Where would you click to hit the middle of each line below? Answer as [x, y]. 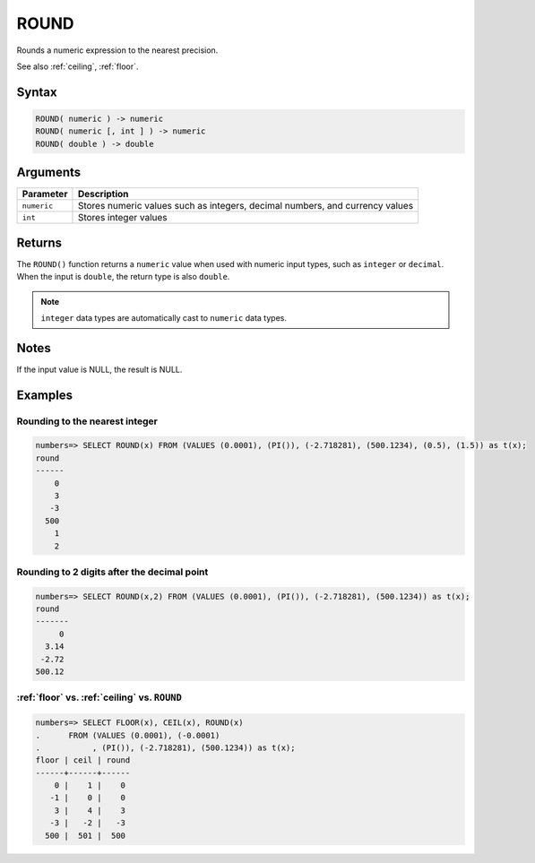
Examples [45, 395]
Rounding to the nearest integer [87, 421]
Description [103, 194]
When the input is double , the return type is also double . [123, 277]
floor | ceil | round [83, 760]
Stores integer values [122, 218]
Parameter [45, 194]
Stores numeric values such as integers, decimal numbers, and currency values [246, 206]
